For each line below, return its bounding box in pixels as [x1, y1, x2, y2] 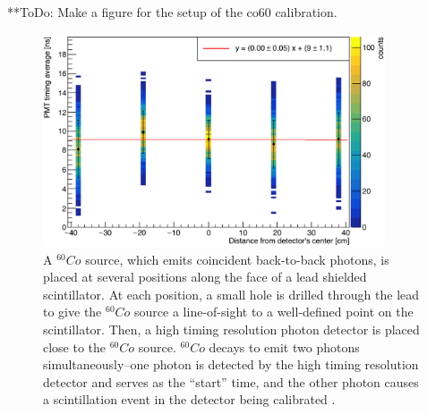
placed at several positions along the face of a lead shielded [43, 267, 367, 286]
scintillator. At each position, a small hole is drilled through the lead [43, 284, 420, 303]
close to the [43, 337, 107, 356]
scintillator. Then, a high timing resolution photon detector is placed [43, 320, 420, 339]
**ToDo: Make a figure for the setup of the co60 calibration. [7, 3, 337, 21]
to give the [43, 302, 102, 321]
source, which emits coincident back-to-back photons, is [85, 249, 389, 268]
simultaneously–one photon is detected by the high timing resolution [43, 355, 419, 374]
